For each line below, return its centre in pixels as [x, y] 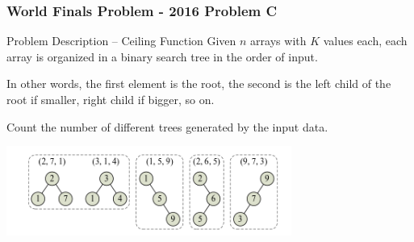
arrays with [278, 41]
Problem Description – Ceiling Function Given [121, 41]
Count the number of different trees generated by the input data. [167, 126]
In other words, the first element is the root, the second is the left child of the [199, 83]
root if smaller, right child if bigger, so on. [111, 99]
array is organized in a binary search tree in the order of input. [162, 56]
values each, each [365, 41]
